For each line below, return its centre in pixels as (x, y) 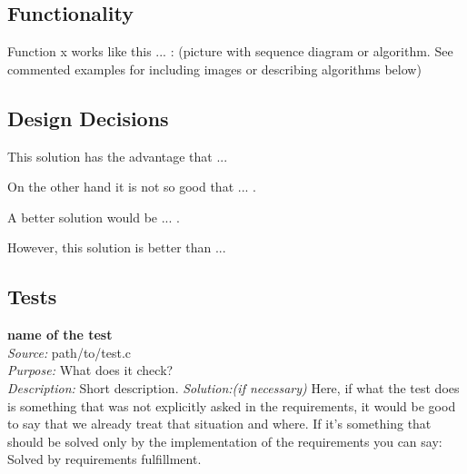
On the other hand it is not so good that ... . (132, 187)
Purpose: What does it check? (90, 370)
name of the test (60, 335)
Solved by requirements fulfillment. (104, 459)
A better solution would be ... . (94, 217)
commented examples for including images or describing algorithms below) (214, 69)
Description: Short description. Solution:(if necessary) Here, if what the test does (233, 387)
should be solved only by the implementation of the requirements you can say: (225, 441)
